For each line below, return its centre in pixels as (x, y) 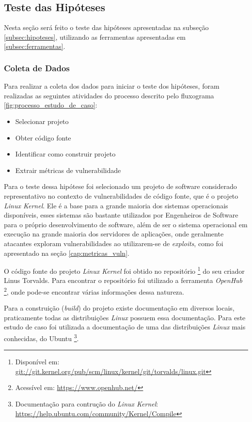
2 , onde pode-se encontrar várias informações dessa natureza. (94, 291)
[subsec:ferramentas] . (35, 46)
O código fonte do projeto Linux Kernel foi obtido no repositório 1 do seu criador (124, 270)
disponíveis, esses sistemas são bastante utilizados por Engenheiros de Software (121, 215)
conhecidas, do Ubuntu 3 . (41, 337)
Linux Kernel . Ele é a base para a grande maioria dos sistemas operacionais (116, 205)
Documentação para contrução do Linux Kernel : (87, 404)
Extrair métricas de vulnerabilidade (68, 170)
